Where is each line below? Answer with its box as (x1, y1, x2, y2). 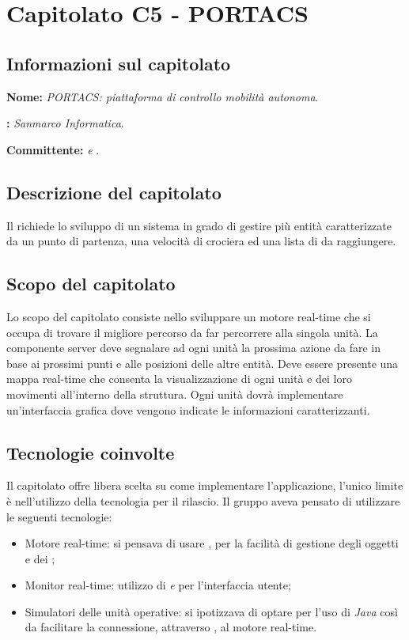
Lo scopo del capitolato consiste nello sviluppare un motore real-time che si (6, 308, 371, 324)
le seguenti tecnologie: (6, 508, 112, 524)
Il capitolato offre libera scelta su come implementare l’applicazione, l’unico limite (6, 477, 403, 494)
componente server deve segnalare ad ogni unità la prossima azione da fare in (6, 339, 381, 356)
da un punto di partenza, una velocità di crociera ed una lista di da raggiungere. (6, 233, 396, 249)
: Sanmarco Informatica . (6, 115, 124, 131)
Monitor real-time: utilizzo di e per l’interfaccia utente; (25, 577, 291, 593)
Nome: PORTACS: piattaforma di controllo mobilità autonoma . (6, 88, 319, 104)
